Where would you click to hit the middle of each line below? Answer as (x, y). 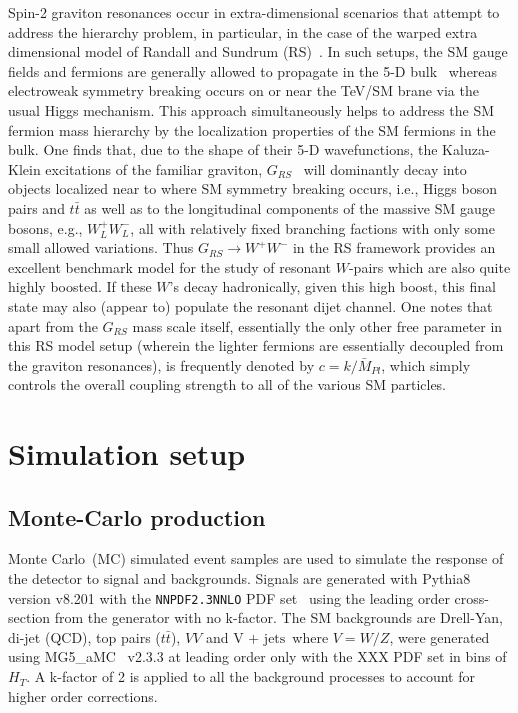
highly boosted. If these (80, 286)
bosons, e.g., (45, 227)
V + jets (259, 638)
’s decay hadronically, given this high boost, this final (332, 286)
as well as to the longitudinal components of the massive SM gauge (289, 207)
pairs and (36, 207)
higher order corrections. (83, 695)
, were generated (439, 636)
